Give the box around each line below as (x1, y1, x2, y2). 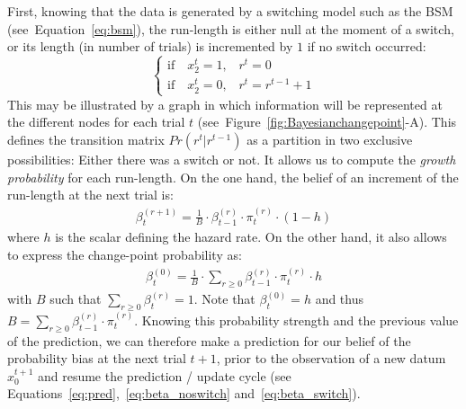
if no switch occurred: (307, 37, 426, 56)
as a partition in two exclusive (246, 130, 413, 148)
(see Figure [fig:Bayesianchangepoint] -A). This (197, 112, 457, 131)
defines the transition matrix (7, 130, 165, 148)
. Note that (193, 289, 255, 308)
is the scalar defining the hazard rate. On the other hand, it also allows (55, 227, 447, 246)
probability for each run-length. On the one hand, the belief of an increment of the (7, 167, 459, 186)
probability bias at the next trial (7, 349, 186, 368)
